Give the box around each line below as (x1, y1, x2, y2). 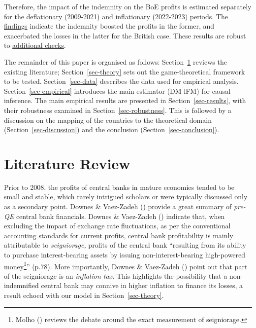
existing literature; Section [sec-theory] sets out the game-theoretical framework (4, 66, 245, 76)
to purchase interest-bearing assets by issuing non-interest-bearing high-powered (4, 250, 246, 259)
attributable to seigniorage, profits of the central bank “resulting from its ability (4, 240, 246, 250)
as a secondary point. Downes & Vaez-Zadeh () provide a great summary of (4, 201, 232, 212)
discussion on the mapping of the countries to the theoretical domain (4, 114, 212, 125)
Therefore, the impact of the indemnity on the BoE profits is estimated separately (4, 1, 252, 11)
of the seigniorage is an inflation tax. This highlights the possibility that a (4, 270, 227, 281)
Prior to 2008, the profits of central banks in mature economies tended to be (4, 182, 235, 192)
